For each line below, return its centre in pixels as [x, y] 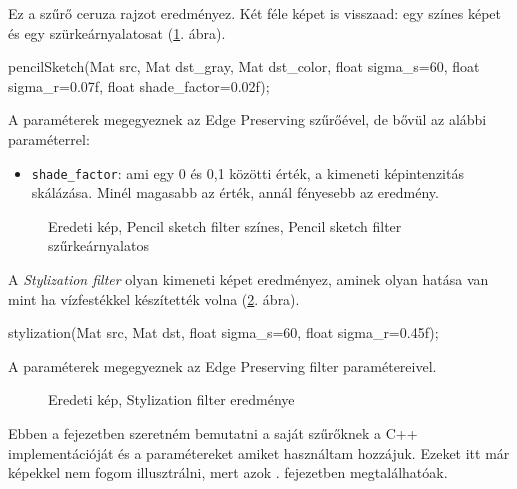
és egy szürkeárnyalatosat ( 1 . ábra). [117, 32]
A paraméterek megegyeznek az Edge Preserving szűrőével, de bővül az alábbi [247, 119]
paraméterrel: [49, 138]
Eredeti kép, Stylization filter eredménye [171, 399]
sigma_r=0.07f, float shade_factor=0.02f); [139, 85]
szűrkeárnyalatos [98, 245]
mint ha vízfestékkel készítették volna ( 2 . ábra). [154, 298]
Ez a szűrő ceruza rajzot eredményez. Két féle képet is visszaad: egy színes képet [255, 13]
